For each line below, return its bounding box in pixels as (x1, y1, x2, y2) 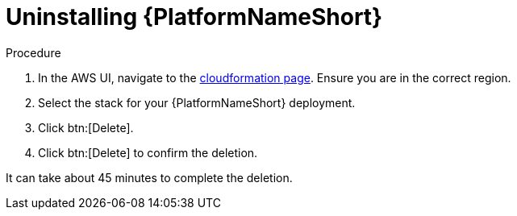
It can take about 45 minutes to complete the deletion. (6, 170, 293, 185)
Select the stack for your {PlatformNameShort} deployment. (38, 95, 356, 110)
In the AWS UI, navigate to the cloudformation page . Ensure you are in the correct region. (38, 70, 511, 85)
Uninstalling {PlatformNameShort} (6, 3, 383, 31)
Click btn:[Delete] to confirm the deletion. (38, 145, 258, 160)
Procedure (6, 45, 61, 60)
